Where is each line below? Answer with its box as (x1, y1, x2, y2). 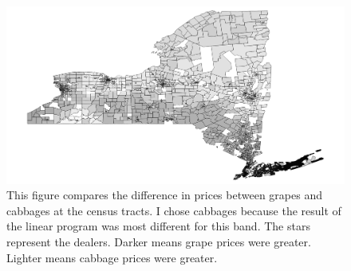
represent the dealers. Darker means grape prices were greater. (6, 233, 311, 249)
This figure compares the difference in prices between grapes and (6, 187, 322, 203)
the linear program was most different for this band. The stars (6, 218, 310, 234)
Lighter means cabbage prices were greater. (6, 249, 218, 265)
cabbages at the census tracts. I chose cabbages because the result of (6, 202, 341, 218)
